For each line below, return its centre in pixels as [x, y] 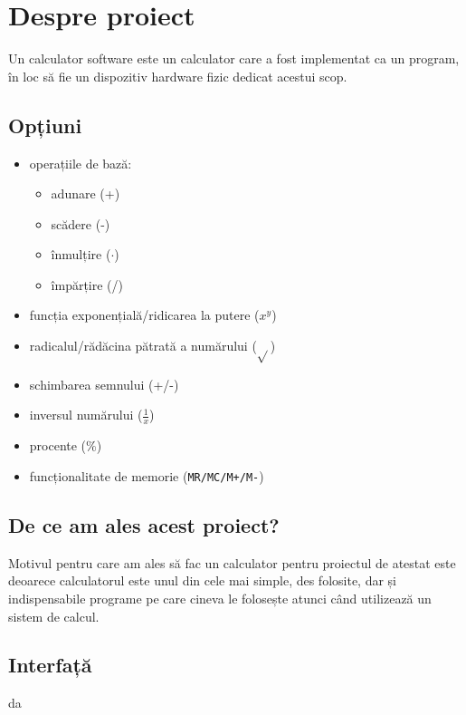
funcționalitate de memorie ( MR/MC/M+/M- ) [147, 475]
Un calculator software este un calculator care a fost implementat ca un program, [234, 58]
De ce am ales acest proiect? [144, 524]
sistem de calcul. [54, 616]
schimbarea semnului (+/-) [104, 384]
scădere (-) [81, 223]
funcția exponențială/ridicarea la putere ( [144, 315]
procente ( [58, 445]
